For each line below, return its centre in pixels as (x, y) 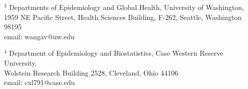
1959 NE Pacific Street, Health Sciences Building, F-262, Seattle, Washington (123, 17)
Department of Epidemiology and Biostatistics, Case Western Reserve (116, 53)
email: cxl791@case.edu (40, 82)
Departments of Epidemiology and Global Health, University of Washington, (127, 7)
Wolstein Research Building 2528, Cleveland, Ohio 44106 (91, 72)
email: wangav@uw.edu (39, 36)
